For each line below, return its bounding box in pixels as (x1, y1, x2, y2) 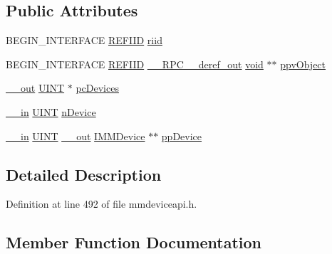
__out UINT (6, 80, 65, 95)
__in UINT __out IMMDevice (6, 128, 145, 143)
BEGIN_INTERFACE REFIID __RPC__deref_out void (6, 56, 264, 71)
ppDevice (161, 128, 202, 143)
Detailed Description (6, 163, 162, 185)
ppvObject (280, 56, 326, 71)
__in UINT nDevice (6, 104, 96, 119)
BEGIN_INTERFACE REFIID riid (6, 33, 162, 48)
